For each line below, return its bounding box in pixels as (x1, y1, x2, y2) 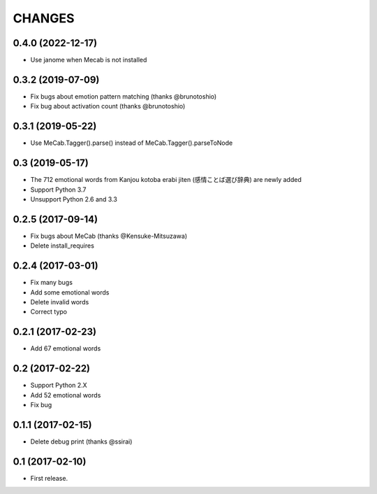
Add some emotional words (30, 288, 110, 297)
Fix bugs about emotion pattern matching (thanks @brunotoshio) (30, 92, 217, 101)
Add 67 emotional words (30, 344, 101, 353)
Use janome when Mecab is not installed (30, 56, 147, 64)
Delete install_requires (30, 241, 94, 250)
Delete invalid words (30, 297, 89, 306)
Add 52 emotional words (30, 390, 101, 399)
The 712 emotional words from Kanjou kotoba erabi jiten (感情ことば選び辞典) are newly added (30, 176, 302, 184)
